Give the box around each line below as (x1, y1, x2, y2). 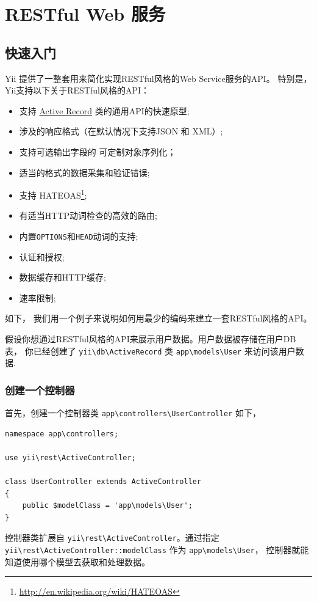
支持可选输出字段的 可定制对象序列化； (19, 145, 176, 158)
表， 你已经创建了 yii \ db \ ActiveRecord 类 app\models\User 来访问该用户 (5, 344, 296, 357)
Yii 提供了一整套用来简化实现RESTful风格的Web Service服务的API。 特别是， (5, 72, 312, 84)
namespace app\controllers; (5, 429, 119, 438)
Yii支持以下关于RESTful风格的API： (5, 84, 150, 97)
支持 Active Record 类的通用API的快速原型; (19, 104, 190, 117)
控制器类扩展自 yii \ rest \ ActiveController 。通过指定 (5, 531, 219, 544)
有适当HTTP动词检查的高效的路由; (19, 209, 157, 222)
